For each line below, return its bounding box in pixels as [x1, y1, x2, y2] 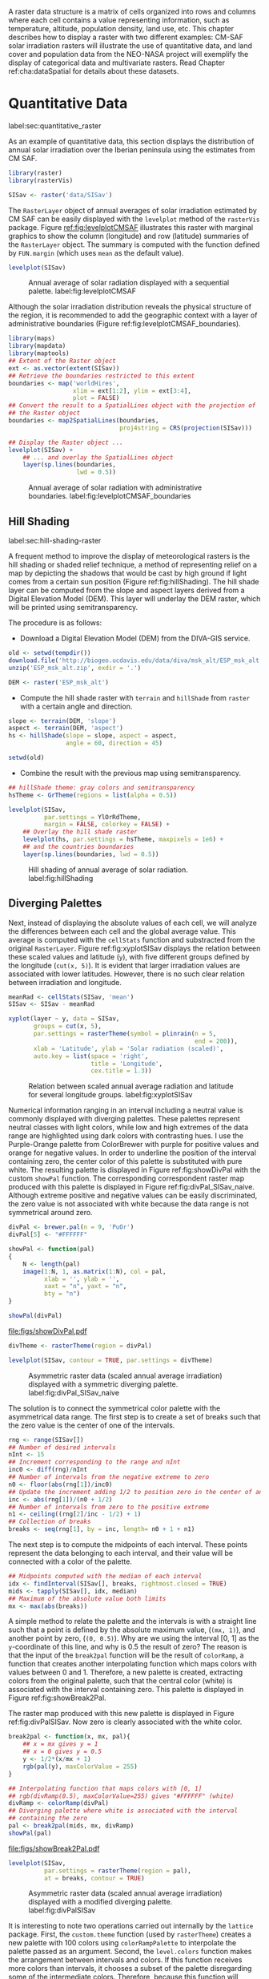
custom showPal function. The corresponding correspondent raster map [8, 1173, 245, 1183]
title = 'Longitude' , [90, 1060, 163, 1068]
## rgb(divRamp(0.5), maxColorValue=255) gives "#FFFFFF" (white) [8, 1791, 235, 1800]
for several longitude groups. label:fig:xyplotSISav [28, 1090, 193, 1100]
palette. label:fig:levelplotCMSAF [28, 286, 137, 296]
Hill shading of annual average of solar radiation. [28, 865, 188, 874]
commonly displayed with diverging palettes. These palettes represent [8, 1114, 240, 1124]
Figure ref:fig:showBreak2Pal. [8, 1693, 106, 1702]
